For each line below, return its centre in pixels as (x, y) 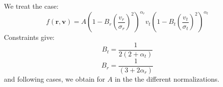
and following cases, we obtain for (55, 78)
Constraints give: (29, 37)
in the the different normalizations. (167, 78)
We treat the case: (31, 6)
